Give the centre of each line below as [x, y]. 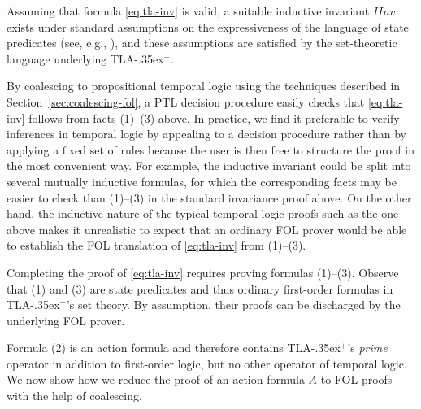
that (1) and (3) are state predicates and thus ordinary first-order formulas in [200, 288]
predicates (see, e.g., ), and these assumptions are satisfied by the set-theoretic [202, 43]
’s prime [367, 348]
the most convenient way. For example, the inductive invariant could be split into [209, 165]
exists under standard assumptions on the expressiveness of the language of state [208, 26]
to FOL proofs [356, 379]
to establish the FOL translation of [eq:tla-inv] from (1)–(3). [156, 245]
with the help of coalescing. [74, 396]
